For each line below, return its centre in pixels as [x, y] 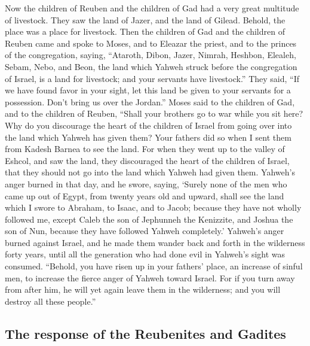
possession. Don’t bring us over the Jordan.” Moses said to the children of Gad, [150, 101]
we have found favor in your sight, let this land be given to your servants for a [148, 90]
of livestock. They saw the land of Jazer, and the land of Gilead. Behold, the [145, 19]
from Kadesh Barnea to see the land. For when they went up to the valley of [145, 149]
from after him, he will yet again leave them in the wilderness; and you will [143, 289]
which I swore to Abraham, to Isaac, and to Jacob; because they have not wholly [153, 207]
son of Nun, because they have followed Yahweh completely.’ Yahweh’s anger [145, 231]
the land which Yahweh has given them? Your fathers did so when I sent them [148, 137]
